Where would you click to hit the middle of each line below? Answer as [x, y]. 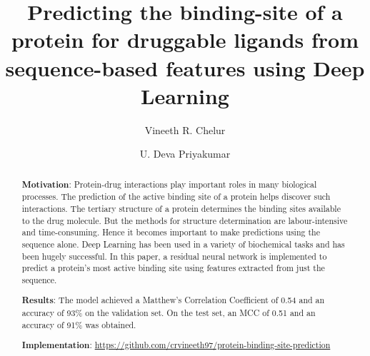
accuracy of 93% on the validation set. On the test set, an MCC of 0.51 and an [169, 313]
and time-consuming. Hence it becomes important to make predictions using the [171, 232]
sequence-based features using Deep [185, 67]
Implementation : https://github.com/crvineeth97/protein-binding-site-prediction [176, 345]
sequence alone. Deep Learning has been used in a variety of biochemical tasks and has [183, 244]
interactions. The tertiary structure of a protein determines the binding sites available [181, 208]
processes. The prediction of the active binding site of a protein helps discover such [176, 197]
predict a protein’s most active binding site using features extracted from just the [173, 268]
